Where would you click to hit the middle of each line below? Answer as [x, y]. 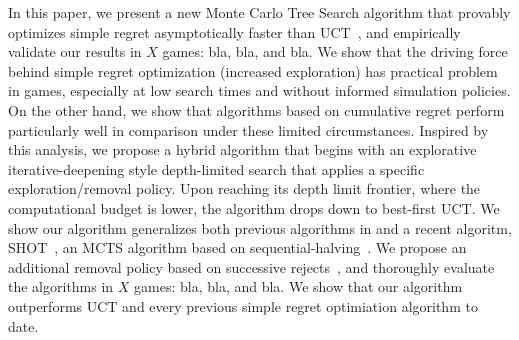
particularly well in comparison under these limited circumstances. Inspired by [248, 129]
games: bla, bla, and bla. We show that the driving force [335, 51]
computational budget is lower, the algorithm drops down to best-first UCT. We [254, 207]
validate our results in [75, 51]
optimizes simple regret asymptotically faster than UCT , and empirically [234, 31]
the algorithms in [61, 286]
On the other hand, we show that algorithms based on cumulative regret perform [256, 109]
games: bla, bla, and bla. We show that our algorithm [298, 286]
